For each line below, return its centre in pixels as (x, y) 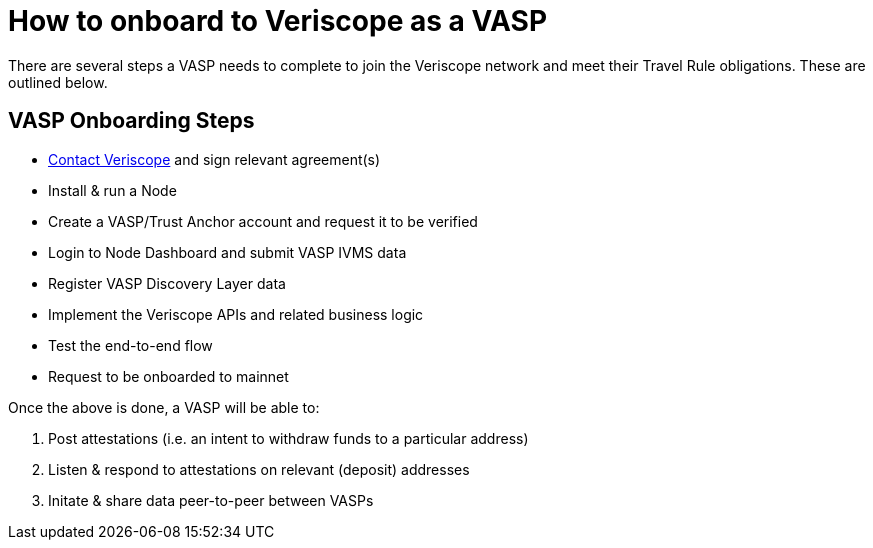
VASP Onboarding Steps (131, 121)
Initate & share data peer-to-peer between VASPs (211, 500)
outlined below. (58, 82)
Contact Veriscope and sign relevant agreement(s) (214, 159)
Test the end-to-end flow (130, 345)
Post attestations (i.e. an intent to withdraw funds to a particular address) (288, 438)
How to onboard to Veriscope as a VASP (278, 21)
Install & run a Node (112, 190)
